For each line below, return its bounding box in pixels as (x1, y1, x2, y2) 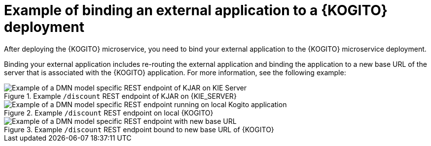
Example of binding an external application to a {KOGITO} (4, 2, 388, 19)
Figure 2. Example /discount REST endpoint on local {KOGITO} (4, 108, 214, 117)
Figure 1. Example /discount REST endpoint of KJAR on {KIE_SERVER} (4, 91, 237, 100)
